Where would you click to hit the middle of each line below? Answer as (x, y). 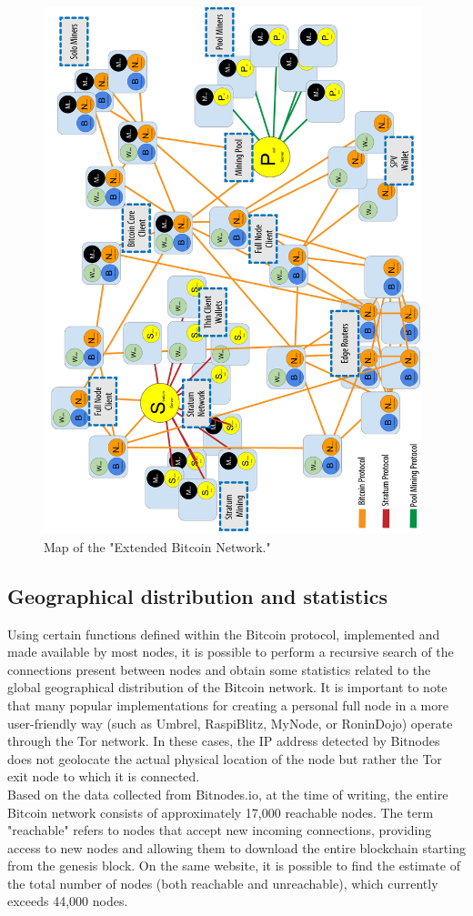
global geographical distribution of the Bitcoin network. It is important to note (227, 687)
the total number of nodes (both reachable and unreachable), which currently (223, 883)
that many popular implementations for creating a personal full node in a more (228, 705)
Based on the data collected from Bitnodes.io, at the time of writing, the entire (228, 794)
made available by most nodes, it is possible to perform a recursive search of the (231, 652)
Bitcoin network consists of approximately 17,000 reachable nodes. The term (221, 812)
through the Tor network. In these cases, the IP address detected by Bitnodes (224, 741)
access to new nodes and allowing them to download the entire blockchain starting (236, 847)
